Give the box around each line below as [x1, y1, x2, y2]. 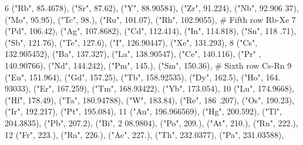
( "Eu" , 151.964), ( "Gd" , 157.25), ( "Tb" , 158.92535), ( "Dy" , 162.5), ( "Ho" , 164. [5, 70, 281, 83]
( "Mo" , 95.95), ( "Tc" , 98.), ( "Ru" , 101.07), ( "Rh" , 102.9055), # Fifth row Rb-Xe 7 [5, 13, 296, 25]
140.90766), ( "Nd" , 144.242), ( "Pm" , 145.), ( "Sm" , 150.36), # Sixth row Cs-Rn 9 [5, 59, 292, 71]
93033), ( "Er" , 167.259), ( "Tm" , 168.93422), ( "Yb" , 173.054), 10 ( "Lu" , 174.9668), [5, 82, 295, 95]
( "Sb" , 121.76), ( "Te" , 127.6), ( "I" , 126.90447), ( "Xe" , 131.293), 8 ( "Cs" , [5, 36, 258, 48]
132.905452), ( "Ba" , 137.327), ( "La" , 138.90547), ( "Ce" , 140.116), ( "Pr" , [5, 48, 261, 60]
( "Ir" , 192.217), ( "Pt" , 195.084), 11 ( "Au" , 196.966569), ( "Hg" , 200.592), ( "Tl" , [5, 105, 282, 117]
